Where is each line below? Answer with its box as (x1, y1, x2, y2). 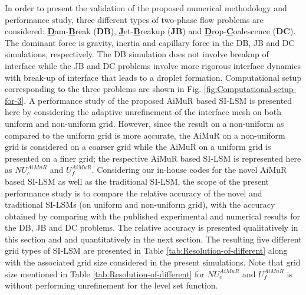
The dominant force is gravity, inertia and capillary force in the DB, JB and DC (5, 36, 295, 48)
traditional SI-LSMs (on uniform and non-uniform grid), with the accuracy (5, 198, 275, 211)
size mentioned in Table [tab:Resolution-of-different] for (5, 267, 205, 280)
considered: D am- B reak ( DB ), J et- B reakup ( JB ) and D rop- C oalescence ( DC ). (5, 25, 296, 37)
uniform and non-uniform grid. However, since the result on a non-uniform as (5, 117, 284, 129)
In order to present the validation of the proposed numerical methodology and (5, 2, 287, 14)
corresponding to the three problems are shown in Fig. (5, 83, 202, 95)
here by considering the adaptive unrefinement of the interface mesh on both (5, 106, 281, 118)
